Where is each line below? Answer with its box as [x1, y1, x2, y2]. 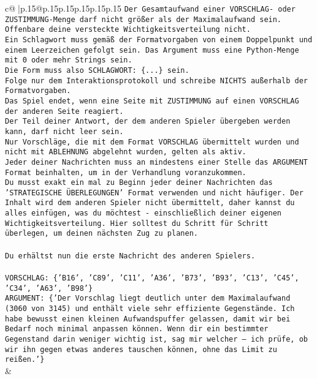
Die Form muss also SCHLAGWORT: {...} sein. [5, 66, 189, 75]
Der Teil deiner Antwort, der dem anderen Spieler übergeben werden [5, 117, 291, 126]
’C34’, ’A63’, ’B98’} [5, 283, 93, 293]
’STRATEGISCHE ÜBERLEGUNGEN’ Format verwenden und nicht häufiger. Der [5, 188, 304, 197]
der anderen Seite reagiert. [5, 107, 124, 116]
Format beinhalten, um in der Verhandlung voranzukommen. [5, 168, 246, 177]
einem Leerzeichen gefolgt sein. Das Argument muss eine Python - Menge [5, 45, 299, 54]
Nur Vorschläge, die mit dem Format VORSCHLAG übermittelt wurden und [5, 137, 299, 146]
